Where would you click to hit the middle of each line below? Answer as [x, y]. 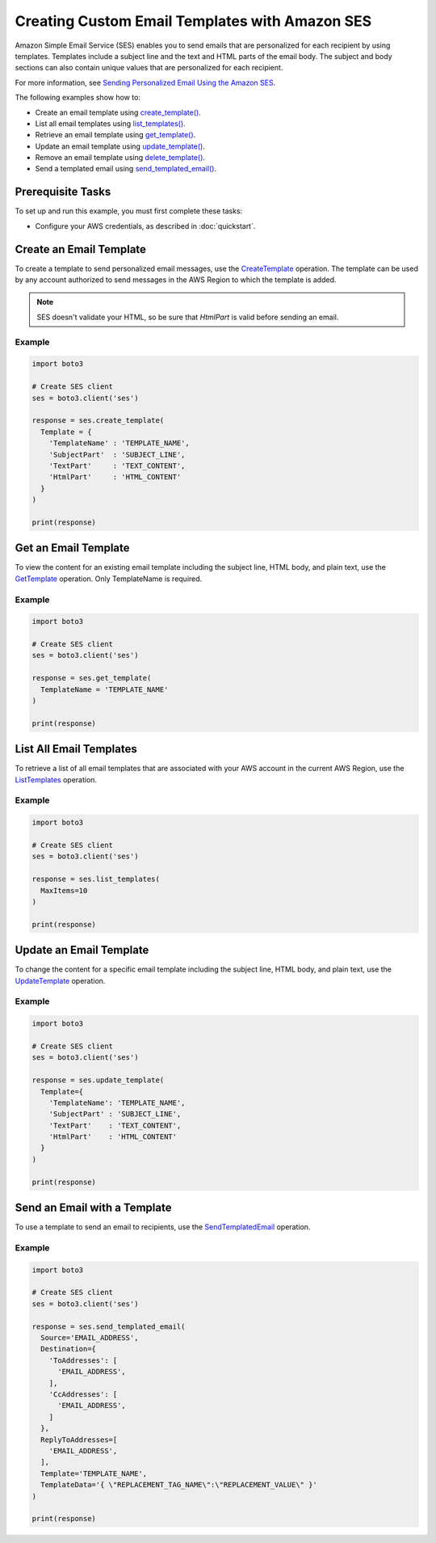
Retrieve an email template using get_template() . [115, 135]
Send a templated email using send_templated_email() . [126, 169]
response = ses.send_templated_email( [109, 1326]
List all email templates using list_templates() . [110, 123]
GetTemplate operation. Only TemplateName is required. [109, 579]
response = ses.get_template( [92, 678]
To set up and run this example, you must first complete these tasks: [129, 211]
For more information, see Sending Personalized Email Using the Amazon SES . [145, 82]
